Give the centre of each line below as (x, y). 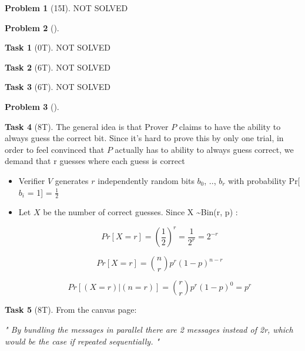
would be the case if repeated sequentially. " (82, 341)
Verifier (32, 180)
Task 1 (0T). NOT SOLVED (58, 47)
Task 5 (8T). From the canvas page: (71, 310)
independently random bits (146, 180)
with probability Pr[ (264, 180)
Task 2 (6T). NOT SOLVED (58, 67)
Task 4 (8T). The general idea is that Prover (87, 126)
